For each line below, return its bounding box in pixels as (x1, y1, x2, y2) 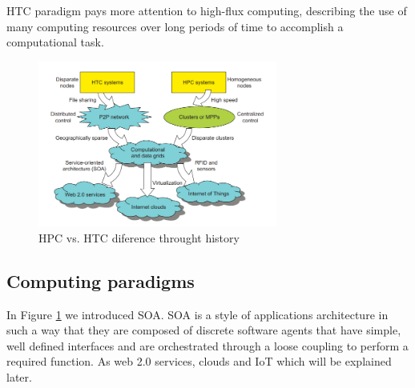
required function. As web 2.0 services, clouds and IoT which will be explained (6, 353, 392, 370)
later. (6, 368, 32, 385)
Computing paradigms (6, 268, 195, 293)
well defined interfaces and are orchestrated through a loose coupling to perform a (6, 337, 409, 354)
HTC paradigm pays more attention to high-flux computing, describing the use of (6, 2, 407, 18)
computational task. (6, 34, 104, 50)
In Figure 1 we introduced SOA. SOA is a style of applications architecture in (6, 306, 389, 322)
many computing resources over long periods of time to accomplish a (6, 18, 344, 34)
